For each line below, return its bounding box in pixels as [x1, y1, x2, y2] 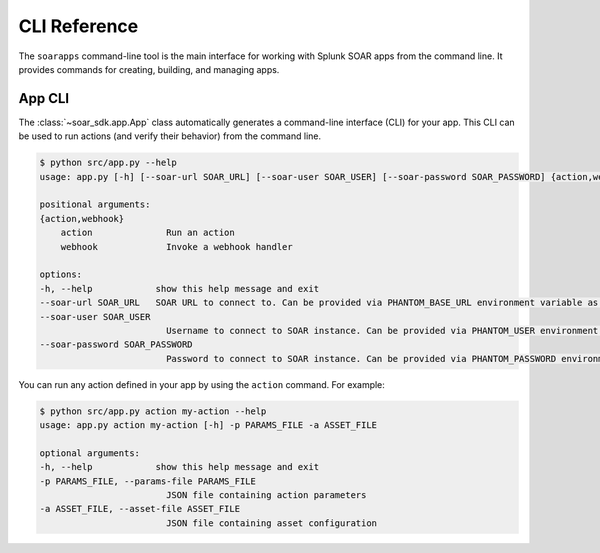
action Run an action [60, 227, 235, 239]
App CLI [18, 90, 70, 107]
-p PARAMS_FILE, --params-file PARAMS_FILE [39, 475, 257, 487]
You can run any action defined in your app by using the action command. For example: [18, 378, 385, 390]
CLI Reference [18, 15, 139, 37]
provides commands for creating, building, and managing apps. [18, 63, 280, 75]
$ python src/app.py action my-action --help [39, 405, 267, 417]
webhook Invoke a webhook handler [60, 241, 294, 252]
